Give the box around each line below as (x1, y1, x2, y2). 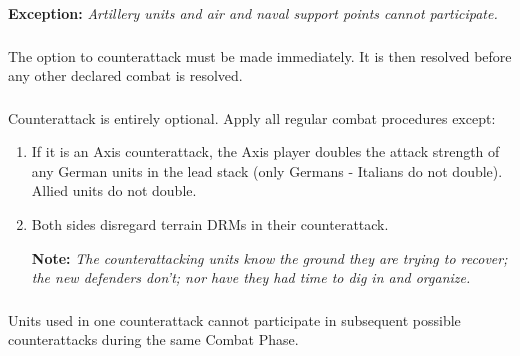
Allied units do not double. (31, 180, 197, 201)
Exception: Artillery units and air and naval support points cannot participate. (8, 3, 498, 23)
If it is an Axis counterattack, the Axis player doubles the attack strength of (31, 141, 500, 162)
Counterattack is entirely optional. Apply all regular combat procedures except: (8, 107, 496, 128)
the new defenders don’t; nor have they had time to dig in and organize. (31, 267, 471, 288)
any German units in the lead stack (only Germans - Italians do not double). (31, 160, 503, 181)
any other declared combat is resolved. (8, 65, 243, 86)
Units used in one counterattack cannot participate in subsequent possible (8, 309, 461, 330)
